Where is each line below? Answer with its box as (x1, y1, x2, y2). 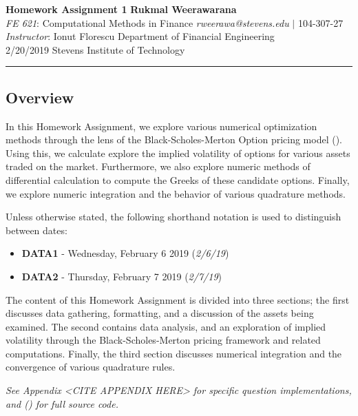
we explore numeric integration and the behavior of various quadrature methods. (6, 186, 346, 200)
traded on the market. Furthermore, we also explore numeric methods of (6, 159, 310, 174)
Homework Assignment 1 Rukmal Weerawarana (6, 2, 237, 16)
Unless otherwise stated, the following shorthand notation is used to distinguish (6, 209, 341, 224)
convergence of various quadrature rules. (6, 360, 176, 374)
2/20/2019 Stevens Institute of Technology (6, 42, 185, 56)
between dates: (6, 222, 67, 237)
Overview (6, 86, 74, 107)
